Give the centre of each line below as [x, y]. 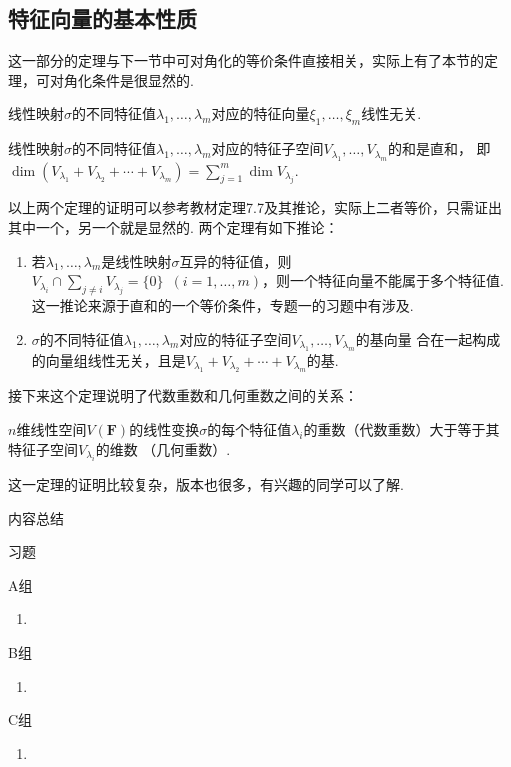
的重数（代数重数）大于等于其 [401, 428]
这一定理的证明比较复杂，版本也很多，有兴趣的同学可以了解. [206, 483]
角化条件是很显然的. [128, 79]
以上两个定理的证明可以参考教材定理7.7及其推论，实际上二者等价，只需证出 [255, 207]
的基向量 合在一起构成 [428, 338]
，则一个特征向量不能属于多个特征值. [383, 280]
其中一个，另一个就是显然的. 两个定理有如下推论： [173, 226]
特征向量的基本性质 [102, 18]
